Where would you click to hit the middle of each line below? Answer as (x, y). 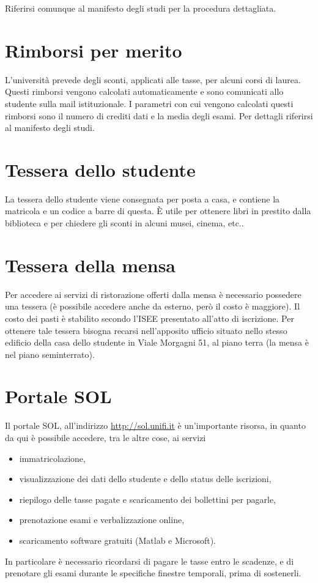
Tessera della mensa (91, 265)
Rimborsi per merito (94, 50)
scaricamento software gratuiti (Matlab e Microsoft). (118, 540)
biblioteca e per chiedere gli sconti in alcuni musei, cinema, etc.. (124, 223)
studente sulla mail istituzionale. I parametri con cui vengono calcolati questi (149, 103)
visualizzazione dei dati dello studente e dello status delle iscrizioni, (145, 479)
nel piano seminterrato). (50, 354)
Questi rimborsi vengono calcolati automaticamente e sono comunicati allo (144, 91)
